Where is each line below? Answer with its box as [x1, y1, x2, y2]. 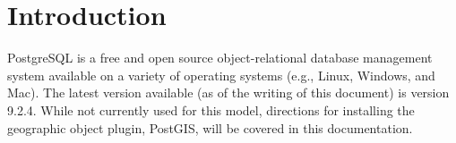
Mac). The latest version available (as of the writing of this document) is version [7, 83, 450, 102]
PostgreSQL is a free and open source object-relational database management [7, 48, 433, 67]
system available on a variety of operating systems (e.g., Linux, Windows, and [7, 65, 435, 84]
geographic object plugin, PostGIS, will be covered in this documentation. [7, 118, 413, 137]
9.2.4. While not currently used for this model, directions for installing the [7, 100, 415, 119]
